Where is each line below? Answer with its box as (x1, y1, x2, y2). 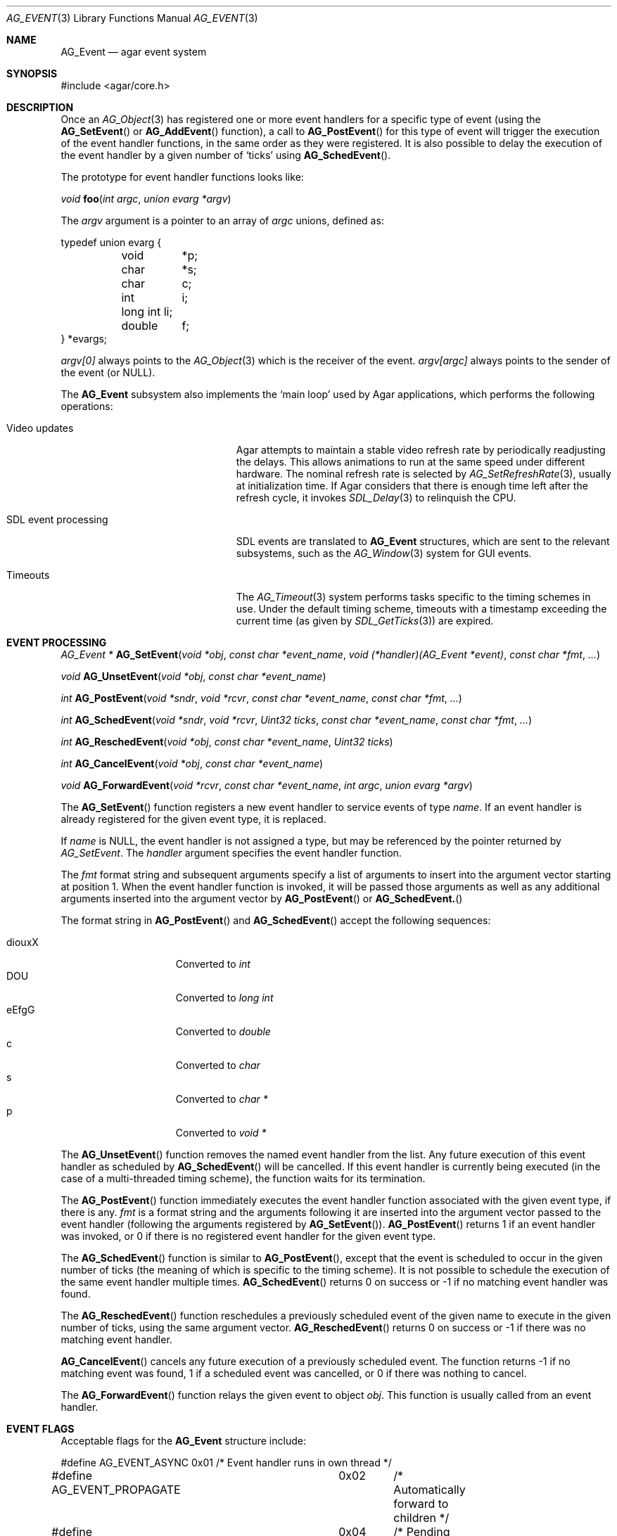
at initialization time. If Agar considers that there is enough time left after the (236, 480, 588, 492)
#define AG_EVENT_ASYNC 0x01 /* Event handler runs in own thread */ (61, 1457, 392, 1468)
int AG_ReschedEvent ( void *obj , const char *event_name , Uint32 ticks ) (61, 736, 393, 748)
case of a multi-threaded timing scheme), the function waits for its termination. (61, 1172, 426, 1184)
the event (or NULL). (61, 366, 155, 378)
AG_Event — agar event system (61, 46, 207, 58)
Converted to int (175, 958, 250, 970)
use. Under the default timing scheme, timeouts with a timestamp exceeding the (236, 603, 607, 615)
